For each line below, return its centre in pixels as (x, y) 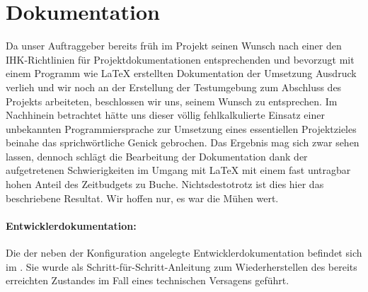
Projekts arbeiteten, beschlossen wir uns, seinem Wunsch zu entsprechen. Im (172, 101)
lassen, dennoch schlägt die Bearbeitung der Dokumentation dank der (157, 156)
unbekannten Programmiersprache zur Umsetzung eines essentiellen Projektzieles (181, 128)
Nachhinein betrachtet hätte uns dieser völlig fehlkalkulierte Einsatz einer (165, 115)
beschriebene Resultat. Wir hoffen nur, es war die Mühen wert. (142, 198)
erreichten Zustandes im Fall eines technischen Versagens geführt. (148, 280)
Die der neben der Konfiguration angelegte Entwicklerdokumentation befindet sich (184, 253)
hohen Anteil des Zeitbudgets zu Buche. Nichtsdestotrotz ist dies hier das (165, 184)
